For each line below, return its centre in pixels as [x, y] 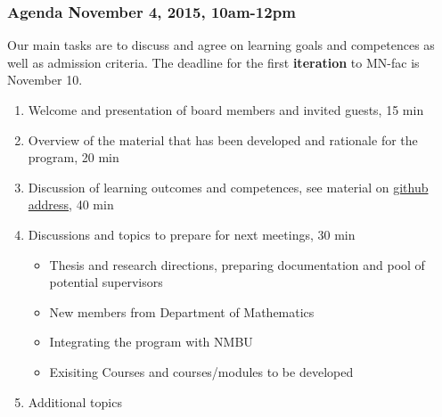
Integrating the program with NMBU [151, 342]
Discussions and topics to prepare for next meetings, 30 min [192, 234]
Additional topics [75, 401]
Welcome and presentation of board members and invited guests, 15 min [226, 110]
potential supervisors [106, 282]
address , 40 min [71, 204]
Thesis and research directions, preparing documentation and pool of [237, 264]
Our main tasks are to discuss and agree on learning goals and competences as [221, 45]
